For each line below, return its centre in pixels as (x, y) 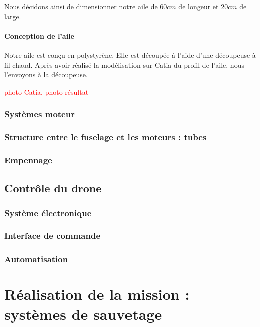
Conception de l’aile (39, 35)
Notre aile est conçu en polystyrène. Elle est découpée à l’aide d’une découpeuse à (130, 55)
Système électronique (48, 213)
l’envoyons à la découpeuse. (46, 75)
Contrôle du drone (53, 188)
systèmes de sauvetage (83, 314)
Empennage (28, 160)
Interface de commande (52, 236)
